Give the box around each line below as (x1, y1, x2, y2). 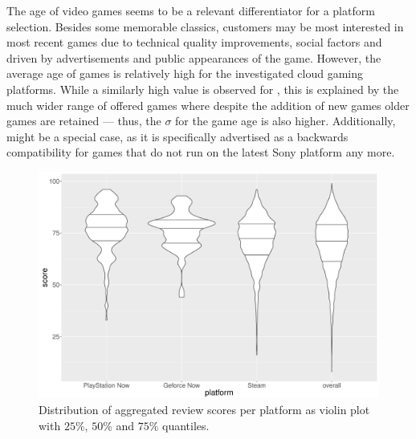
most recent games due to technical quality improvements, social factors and (6, 34, 382, 51)
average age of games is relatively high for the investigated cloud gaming (6, 65, 364, 82)
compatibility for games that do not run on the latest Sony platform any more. (6, 144, 395, 161)
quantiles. (162, 417, 210, 433)
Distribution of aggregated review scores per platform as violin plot (39, 400, 370, 417)
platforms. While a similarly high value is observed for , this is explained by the (6, 80, 399, 97)
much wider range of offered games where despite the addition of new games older (6, 96, 410, 113)
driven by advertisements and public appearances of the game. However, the (6, 49, 381, 66)
